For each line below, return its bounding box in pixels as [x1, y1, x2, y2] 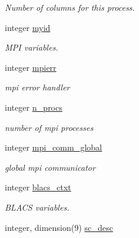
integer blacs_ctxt [5, 181, 71, 193]
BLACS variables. [5, 201, 69, 213]
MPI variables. [5, 41, 58, 54]
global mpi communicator [5, 161, 96, 173]
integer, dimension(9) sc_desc [5, 221, 113, 233]
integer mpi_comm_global [5, 141, 102, 154]
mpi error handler [5, 81, 70, 93]
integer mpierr [5, 61, 56, 73]
